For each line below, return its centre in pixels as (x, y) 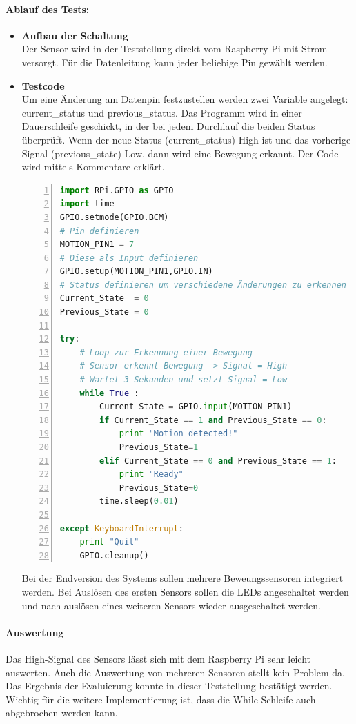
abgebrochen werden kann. (62, 713)
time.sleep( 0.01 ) (139, 501)
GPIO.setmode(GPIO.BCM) (114, 217)
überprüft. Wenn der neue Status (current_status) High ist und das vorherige (186, 139)
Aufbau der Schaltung (75, 35)
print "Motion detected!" (178, 434)
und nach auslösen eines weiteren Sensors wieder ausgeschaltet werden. (171, 605)
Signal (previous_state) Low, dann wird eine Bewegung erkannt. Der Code (180, 153)
